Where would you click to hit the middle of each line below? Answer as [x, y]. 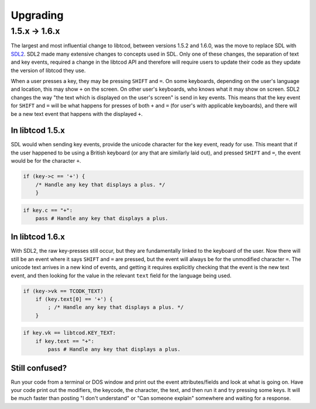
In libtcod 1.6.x [38, 237]
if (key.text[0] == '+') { [74, 299]
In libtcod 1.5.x [38, 131]
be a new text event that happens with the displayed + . [77, 114]
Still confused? [39, 368]
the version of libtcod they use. [48, 70]
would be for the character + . [46, 161]
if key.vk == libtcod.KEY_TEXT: [70, 333]
